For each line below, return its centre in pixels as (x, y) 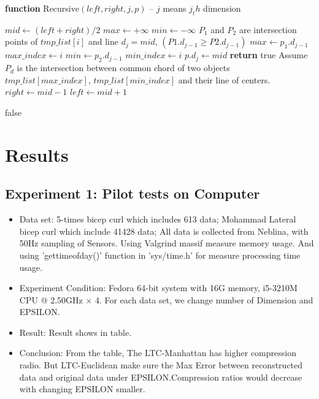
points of (21, 41)
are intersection (268, 29)
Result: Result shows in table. (75, 332)
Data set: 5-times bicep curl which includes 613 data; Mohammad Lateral (158, 219)
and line (103, 41)
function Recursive (42, 8)
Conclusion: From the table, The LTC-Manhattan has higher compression (158, 353)
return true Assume (269, 55)
